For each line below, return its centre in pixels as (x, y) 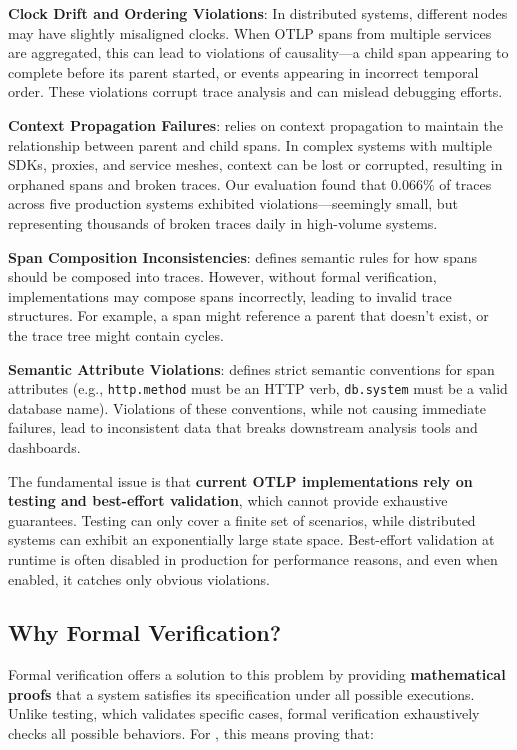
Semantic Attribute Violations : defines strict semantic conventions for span (251, 368)
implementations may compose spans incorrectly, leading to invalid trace (230, 295)
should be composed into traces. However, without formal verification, (222, 276)
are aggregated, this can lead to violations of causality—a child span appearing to (258, 52)
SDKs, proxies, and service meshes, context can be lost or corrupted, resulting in (255, 164)
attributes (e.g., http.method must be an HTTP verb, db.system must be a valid (258, 388)
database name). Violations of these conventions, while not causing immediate (247, 407)
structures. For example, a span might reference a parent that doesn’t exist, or (248, 315)
